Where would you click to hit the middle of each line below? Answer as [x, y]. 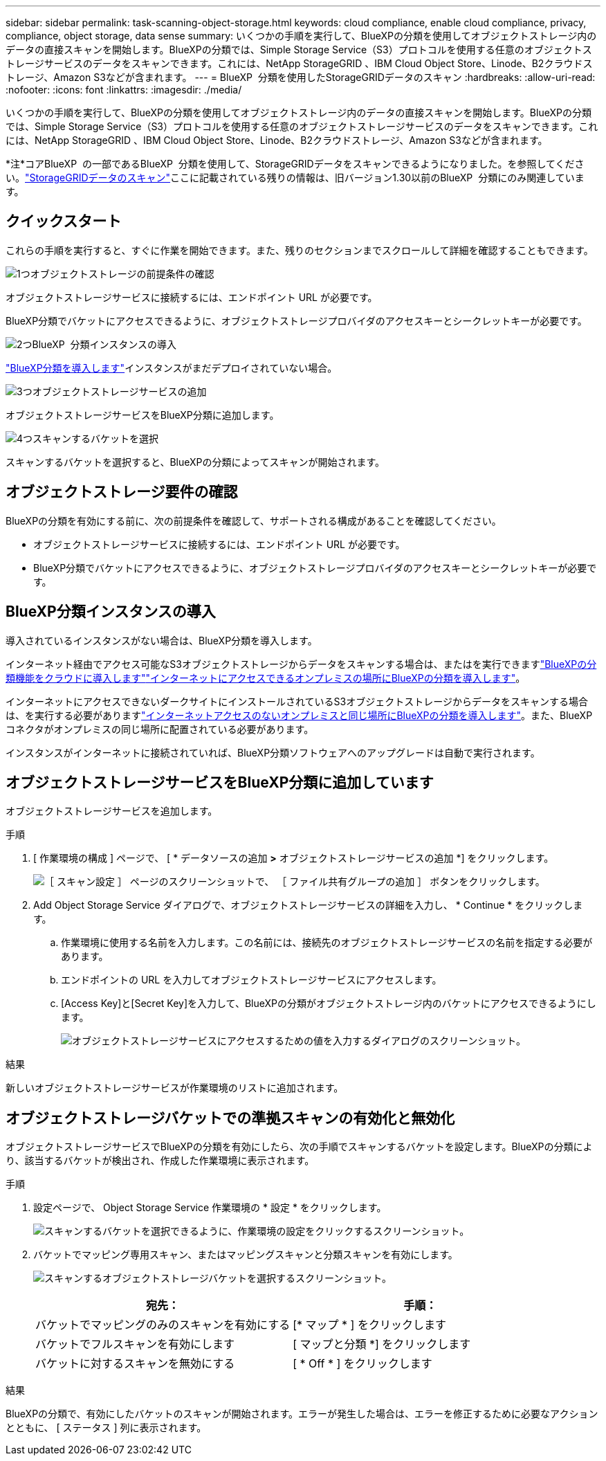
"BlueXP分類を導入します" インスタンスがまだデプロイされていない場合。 [172, 367]
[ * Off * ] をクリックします [362, 1364]
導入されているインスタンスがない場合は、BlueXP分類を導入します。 [162, 640]
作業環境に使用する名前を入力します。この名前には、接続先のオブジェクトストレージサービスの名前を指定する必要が [327, 943]
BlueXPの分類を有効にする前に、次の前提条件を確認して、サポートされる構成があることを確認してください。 [254, 520]
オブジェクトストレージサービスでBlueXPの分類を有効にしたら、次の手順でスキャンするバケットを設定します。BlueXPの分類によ [299, 1147]
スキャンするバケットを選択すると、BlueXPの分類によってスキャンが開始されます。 [195, 462]
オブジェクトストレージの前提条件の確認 [122, 273]
